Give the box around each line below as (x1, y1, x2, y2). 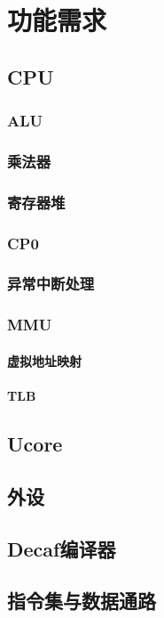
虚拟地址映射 (7, 351, 82, 370)
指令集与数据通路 (7, 587, 156, 614)
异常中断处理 (7, 272, 95, 295)
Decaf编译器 (7, 534, 116, 562)
